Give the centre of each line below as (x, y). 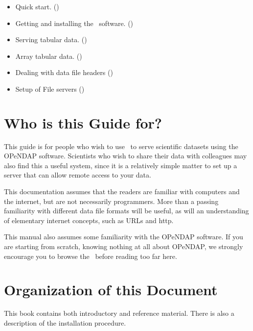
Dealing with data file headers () (64, 72)
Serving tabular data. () (51, 39)
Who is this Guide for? (83, 122)
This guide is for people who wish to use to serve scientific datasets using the (121, 146)
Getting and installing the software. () (74, 23)
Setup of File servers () (50, 89)
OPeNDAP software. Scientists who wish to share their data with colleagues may (126, 156)
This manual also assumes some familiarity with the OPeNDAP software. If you (124, 237)
